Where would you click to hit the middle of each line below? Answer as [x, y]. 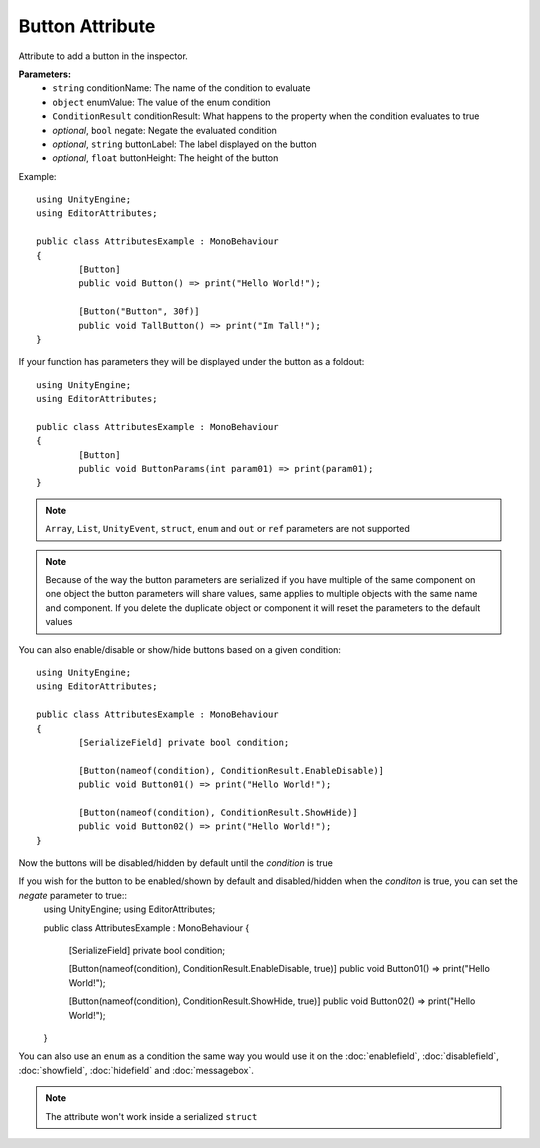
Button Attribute [87, 26]
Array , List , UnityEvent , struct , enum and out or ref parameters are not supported [227, 529]
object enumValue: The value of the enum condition [161, 102]
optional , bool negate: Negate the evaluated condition [164, 130]
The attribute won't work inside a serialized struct [151, 1116]
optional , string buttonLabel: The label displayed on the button [184, 144]
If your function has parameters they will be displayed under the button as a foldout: [191, 362]
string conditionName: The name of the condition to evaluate [181, 88]
